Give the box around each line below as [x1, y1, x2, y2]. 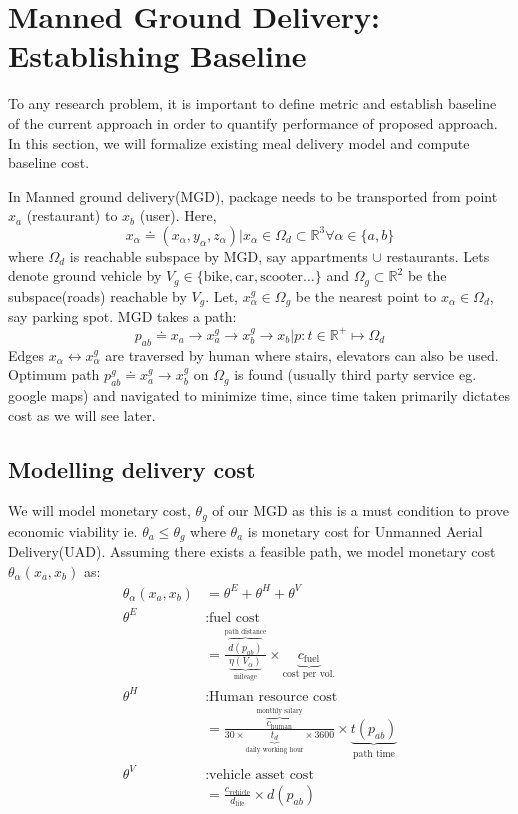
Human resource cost [209, 689, 338, 704]
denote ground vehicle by [8, 265, 162, 286]
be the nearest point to [295, 285, 437, 306]
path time [353, 748, 395, 759]
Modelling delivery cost [8, 453, 256, 484]
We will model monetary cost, [8, 500, 191, 521]
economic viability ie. [8, 520, 138, 541]
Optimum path [8, 364, 100, 385]
